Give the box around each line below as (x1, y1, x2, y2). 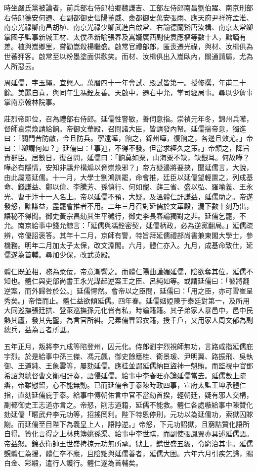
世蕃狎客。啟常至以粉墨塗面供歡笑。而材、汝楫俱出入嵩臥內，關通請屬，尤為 (4, 51, 253, 61)
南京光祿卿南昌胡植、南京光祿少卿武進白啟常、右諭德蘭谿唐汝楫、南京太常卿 (4, 22, 253, 32)
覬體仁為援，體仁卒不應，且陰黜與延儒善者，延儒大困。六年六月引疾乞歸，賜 (4, 448, 253, 458)
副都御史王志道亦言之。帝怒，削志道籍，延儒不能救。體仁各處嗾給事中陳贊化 (4, 399, 253, 410)
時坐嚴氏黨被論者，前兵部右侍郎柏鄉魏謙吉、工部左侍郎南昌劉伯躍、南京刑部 (4, 2, 253, 12)
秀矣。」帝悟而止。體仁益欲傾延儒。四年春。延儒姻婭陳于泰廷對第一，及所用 (4, 295, 250, 305)
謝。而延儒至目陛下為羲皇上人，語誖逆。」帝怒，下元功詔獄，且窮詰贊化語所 (4, 418, 250, 429)
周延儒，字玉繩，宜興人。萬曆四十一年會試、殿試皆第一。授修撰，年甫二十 (4, 77, 246, 88)
